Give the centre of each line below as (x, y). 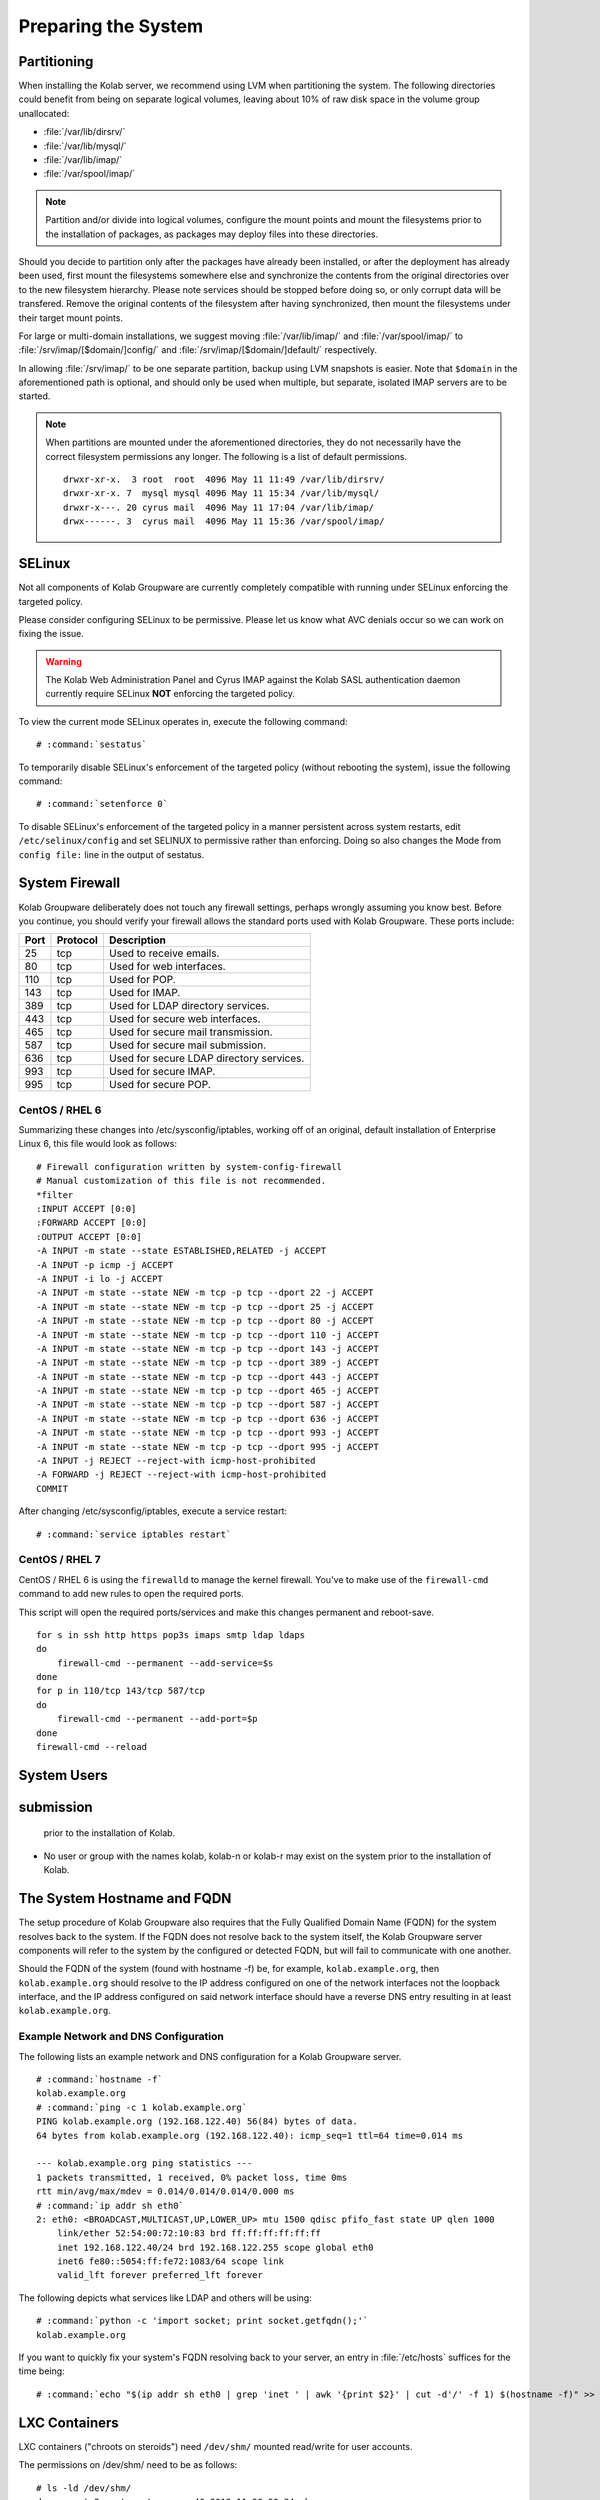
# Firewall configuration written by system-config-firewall (189, 1166)
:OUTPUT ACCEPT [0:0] (89, 1236)
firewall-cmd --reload (92, 1747)
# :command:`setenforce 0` (102, 804)
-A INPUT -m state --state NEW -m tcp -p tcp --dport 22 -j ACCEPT (205, 1293)
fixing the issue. (51, 634)
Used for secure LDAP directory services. (206, 1058)
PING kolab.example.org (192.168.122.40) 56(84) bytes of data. (197, 2121)
